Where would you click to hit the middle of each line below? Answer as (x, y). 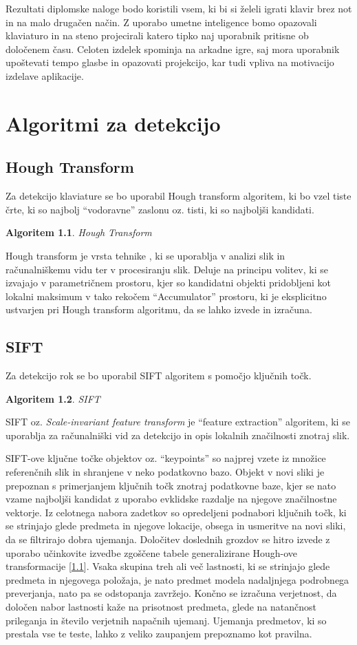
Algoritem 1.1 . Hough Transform (79, 232)
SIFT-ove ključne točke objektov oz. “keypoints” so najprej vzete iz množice (166, 458)
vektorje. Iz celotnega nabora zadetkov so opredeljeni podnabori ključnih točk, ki (176, 512)
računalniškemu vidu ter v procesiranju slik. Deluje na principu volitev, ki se (167, 269)
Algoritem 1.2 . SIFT (53, 398)
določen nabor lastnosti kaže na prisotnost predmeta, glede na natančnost (161, 606)
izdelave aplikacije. (45, 75)
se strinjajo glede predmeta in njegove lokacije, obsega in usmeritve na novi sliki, (176, 526)
